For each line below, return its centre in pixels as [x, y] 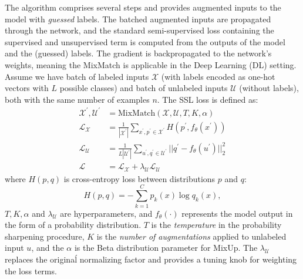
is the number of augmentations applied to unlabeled [191, 236]
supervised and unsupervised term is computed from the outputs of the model [145, 41]
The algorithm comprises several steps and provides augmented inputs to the [143, 7]
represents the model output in [237, 213]
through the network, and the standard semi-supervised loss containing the [139, 30]
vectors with [27, 88]
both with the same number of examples [77, 99]
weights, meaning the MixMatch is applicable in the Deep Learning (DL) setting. [151, 64]
